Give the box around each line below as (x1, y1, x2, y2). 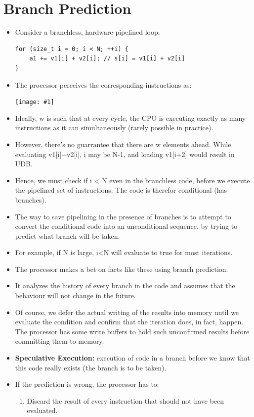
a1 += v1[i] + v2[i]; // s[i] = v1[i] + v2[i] (29, 55, 185, 62)
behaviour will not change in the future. (15, 290, 136, 301)
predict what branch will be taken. (15, 230, 120, 241)
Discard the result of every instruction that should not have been (27, 395, 224, 406)
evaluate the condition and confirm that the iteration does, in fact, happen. (15, 316, 244, 327)
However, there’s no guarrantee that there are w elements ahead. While (15, 139, 231, 149)
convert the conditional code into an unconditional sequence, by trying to (15, 221, 238, 231)
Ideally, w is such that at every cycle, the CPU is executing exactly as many (15, 112, 246, 123)
